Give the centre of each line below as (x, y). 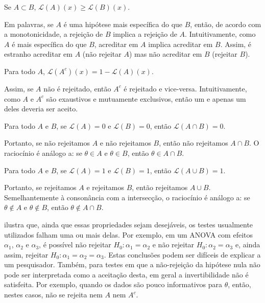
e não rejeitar (173, 244)
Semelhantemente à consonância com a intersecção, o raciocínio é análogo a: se (127, 197)
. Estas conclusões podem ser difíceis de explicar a (182, 254)
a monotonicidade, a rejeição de (54, 34)
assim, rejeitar (26, 254)
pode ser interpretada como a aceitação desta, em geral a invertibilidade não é (126, 274)
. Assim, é (236, 44)
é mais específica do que (49, 44)
